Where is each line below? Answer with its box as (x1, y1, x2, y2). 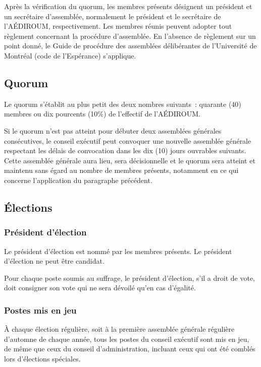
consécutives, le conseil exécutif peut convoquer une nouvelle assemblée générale (4, 135, 251, 146)
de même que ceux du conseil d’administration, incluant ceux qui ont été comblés (4, 343, 255, 354)
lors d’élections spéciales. (4, 353, 81, 363)
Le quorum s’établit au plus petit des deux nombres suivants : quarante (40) (4, 98, 241, 109)
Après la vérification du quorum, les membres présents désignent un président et (4, 1, 252, 11)
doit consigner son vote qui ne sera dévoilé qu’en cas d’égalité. (4, 282, 196, 293)
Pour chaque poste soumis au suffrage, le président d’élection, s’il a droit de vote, (4, 272, 255, 283)
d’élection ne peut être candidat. (4, 256, 105, 266)
